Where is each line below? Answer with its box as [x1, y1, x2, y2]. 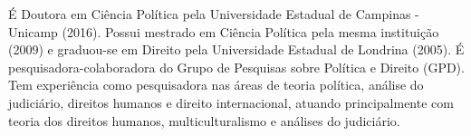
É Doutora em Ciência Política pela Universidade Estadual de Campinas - [8, 5, 419, 23]
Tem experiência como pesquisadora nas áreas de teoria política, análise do [8, 75, 424, 94]
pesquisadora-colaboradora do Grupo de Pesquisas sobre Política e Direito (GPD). [8, 57, 465, 76]
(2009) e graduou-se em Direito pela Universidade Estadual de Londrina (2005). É [8, 40, 465, 59]
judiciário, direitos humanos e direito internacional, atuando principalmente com [8, 92, 454, 112]
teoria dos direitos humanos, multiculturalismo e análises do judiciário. [8, 111, 400, 130]
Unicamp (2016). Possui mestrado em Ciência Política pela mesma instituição [8, 22, 439, 41]
